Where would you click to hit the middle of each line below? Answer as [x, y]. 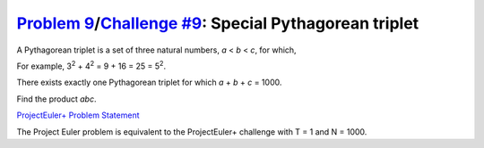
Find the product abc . [56, 99]
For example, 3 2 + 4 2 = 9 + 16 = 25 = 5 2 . [91, 65]
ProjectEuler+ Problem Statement [78, 115]
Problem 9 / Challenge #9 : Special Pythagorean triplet [218, 23]
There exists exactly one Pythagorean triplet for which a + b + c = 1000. [149, 82]
